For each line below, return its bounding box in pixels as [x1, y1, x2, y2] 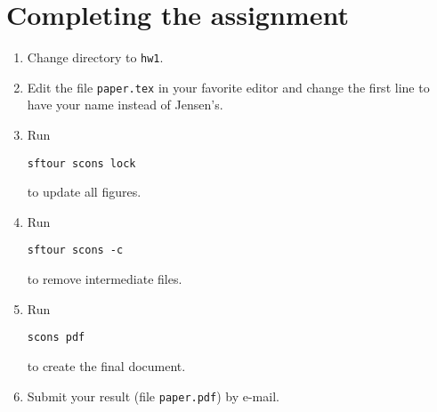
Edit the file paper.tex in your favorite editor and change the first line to [27, 77, 430, 96]
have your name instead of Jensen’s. [27, 95, 223, 114]
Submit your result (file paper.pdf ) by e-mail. [27, 386, 279, 405]
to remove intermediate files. [27, 270, 182, 288]
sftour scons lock [27, 157, 136, 170]
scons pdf [27, 331, 85, 344]
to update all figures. [27, 182, 142, 201]
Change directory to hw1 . [27, 48, 164, 67]
